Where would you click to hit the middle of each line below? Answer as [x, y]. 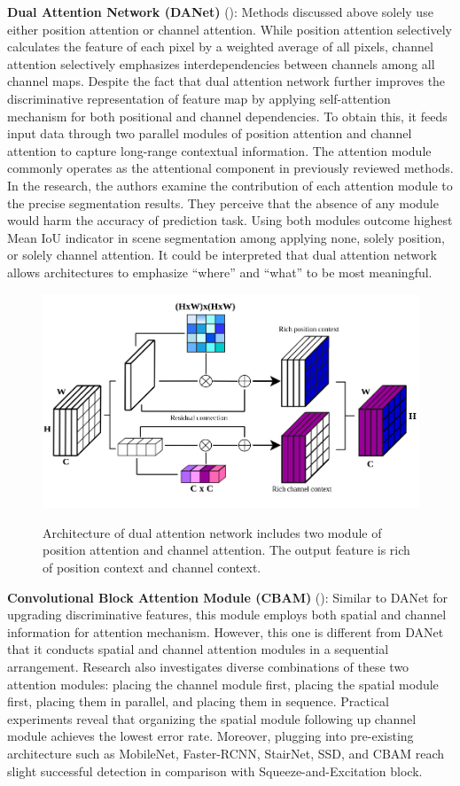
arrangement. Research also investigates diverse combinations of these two [208, 666]
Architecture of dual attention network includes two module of [212, 532]
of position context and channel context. [152, 567]
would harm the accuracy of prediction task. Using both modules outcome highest [230, 220]
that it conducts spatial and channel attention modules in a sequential [198, 649]
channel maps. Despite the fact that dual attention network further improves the [226, 81]
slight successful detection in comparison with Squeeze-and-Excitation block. [215, 770]
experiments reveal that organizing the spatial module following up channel [212, 718]
